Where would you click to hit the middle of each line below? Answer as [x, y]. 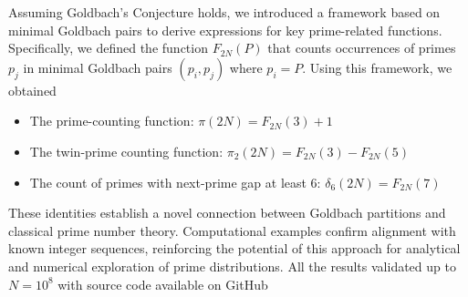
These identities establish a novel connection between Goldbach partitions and [227, 213]
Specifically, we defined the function [108, 48]
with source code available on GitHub [163, 284]
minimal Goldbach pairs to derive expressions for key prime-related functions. [225, 30]
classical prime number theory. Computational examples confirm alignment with [232, 230]
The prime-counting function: [112, 121]
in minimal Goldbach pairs [98, 67]
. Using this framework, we [377, 67]
